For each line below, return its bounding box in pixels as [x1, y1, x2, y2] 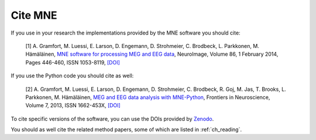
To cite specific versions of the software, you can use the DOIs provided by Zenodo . [11, 115, 214, 122]
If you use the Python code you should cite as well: [11, 72, 134, 79]
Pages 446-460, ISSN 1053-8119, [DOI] [25, 59, 120, 66]
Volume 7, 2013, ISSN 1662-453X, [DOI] [25, 102, 121, 109]
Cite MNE [11, 9, 58, 22]
